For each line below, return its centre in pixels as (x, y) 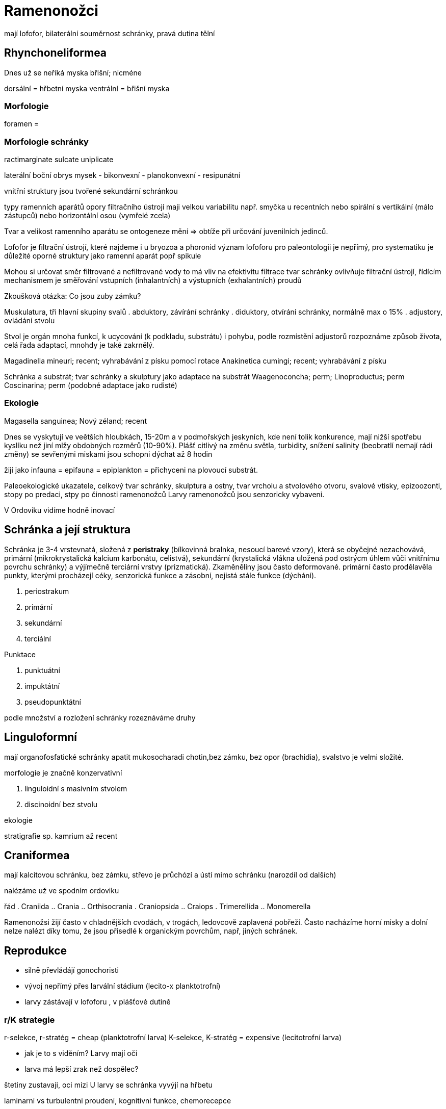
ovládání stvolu (30, 321)
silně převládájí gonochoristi (72, 970)
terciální (38, 638)
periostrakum (47, 591)
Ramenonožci (51, 11)
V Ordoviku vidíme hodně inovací (60, 510)
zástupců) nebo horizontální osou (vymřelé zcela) (87, 216)
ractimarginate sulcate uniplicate (59, 160)
